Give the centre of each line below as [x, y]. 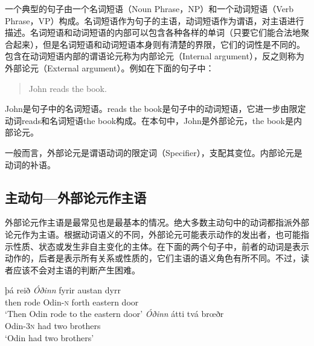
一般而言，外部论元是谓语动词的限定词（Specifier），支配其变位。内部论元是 [154, 152]
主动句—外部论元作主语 [76, 197]
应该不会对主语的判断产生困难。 [76, 269]
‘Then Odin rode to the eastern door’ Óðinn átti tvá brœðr [114, 314]
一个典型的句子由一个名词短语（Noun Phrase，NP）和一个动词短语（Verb [149, 8]
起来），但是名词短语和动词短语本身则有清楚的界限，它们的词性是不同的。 [159, 44]
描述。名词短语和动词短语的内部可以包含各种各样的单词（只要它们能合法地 [153, 32]
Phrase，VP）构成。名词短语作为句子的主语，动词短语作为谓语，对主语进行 [155, 20]
